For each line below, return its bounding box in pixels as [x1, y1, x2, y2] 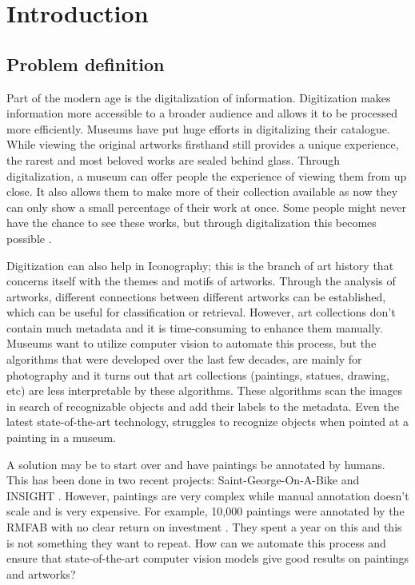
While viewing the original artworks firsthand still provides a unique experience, [6, 136, 399, 153]
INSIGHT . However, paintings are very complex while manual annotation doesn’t [6, 487, 409, 503]
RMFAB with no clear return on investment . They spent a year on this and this [6, 519, 402, 535]
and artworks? [6, 565, 76, 582]
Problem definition [6, 51, 165, 76]
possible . [6, 229, 52, 246]
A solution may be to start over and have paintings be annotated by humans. [6, 456, 385, 472]
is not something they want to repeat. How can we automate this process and [6, 534, 386, 551]
